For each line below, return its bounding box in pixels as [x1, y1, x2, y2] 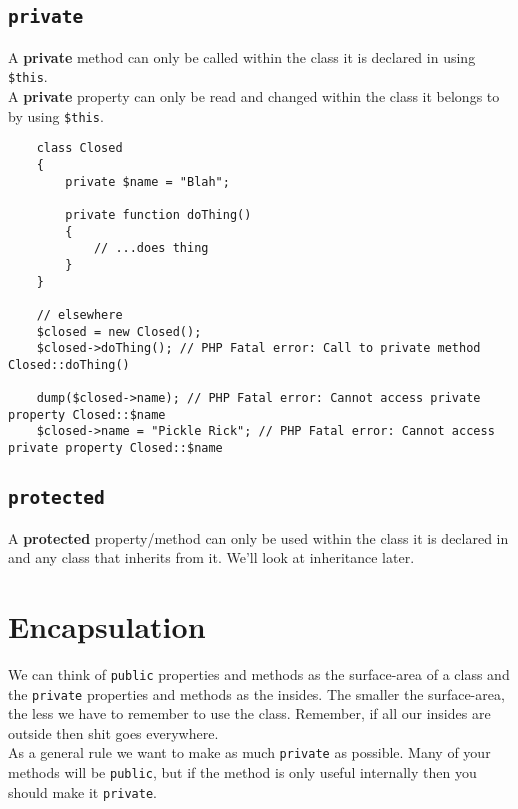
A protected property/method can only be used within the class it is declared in [8, 527, 509, 548]
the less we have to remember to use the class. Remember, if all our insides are [8, 703, 491, 724]
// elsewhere [36, 307, 123, 322]
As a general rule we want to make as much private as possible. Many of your [8, 742, 491, 763]
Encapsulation [8, 605, 206, 646]
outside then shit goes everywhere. [8, 722, 219, 743]
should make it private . [8, 781, 157, 802]
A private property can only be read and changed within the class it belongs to [8, 86, 500, 107]
